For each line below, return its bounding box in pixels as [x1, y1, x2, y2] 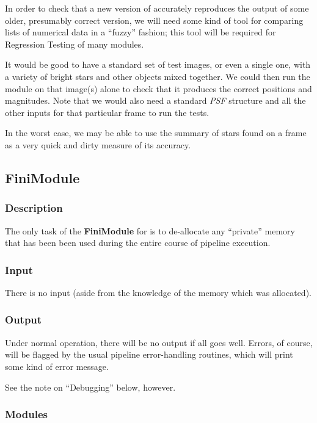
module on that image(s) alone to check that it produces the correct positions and [5, 82, 312, 95]
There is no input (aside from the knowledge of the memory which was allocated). [5, 286, 312, 298]
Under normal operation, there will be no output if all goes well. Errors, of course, [5, 336, 313, 349]
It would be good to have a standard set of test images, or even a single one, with [5, 58, 311, 71]
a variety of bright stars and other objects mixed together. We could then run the [5, 70, 310, 82]
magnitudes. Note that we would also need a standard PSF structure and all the [5, 94, 306, 107]
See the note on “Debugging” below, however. [5, 380, 176, 393]
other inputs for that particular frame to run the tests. [5, 106, 210, 118]
